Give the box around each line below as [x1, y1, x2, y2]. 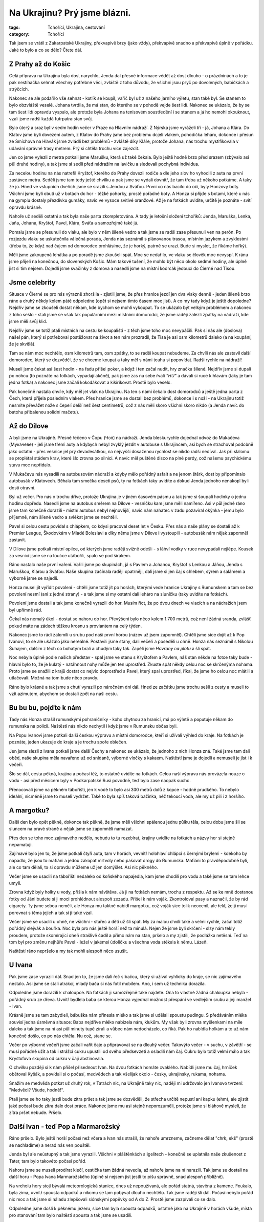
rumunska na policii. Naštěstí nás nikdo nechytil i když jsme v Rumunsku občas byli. [9, 723, 178, 729]
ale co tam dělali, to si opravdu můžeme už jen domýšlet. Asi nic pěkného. [9, 864, 158, 870]
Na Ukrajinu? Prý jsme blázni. [9, 7, 132, 18]
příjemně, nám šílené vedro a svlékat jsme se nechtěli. [9, 514, 118, 520]
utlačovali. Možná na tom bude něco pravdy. [9, 675, 99, 681]
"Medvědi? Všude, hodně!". [9, 1087, 65, 1093]
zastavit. [9, 537, 26, 543]
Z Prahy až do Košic [9, 60, 71, 68]
